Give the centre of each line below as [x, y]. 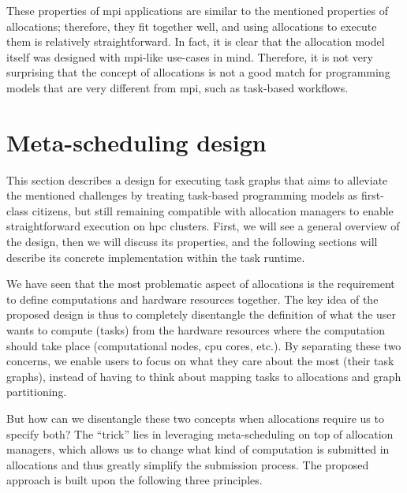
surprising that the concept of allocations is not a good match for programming [198, 72]
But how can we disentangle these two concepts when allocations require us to [195, 418]
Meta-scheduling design [136, 142]
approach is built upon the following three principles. [134, 480]
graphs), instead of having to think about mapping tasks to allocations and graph [204, 376]
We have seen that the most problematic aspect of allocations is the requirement [201, 284]
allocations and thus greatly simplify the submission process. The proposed [188, 464]
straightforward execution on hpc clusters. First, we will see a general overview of [203, 226]
